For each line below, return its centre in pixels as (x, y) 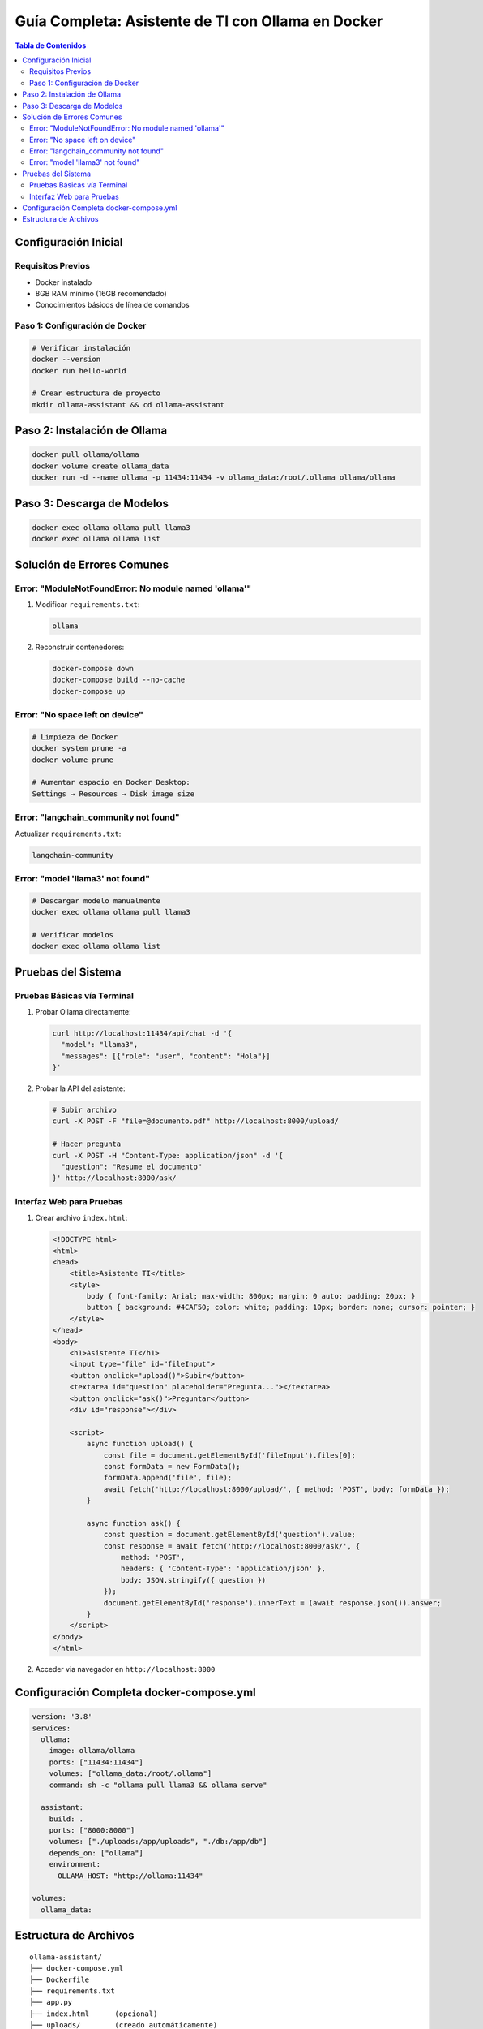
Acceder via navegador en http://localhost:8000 (125, 1669)
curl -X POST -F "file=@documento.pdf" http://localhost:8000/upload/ (196, 1121)
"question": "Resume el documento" (132, 1167)
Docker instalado (64, 282)
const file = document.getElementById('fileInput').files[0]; (230, 1455)
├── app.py (51, 2002)
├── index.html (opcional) (94, 2014)
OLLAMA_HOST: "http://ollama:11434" (130, 1876)
